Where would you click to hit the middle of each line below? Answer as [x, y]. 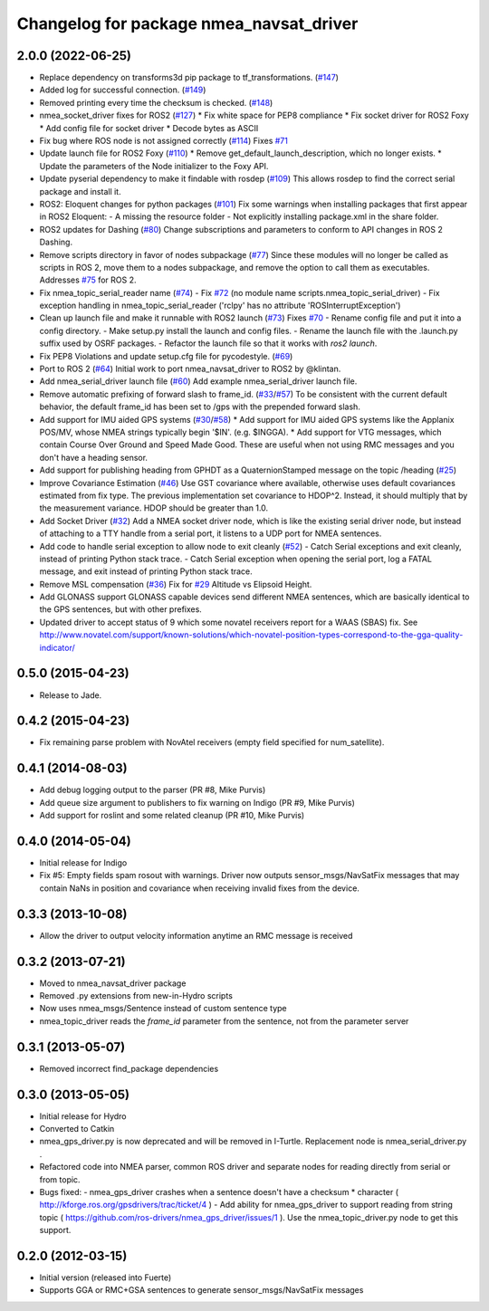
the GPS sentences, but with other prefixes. [121, 609]
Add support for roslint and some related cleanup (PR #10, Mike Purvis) [172, 816]
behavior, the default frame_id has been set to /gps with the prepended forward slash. [200, 407]
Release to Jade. [71, 695]
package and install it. [80, 191]
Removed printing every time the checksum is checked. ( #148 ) [156, 102]
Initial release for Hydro [83, 1116]
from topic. [60, 1179]
